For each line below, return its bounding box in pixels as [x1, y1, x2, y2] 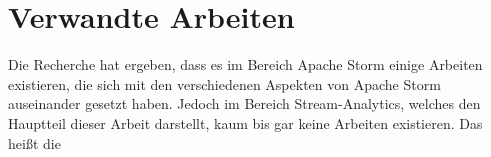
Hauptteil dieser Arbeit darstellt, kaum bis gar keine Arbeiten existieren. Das [8, 112, 483, 133]
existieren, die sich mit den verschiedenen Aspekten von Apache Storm [8, 73, 441, 94]
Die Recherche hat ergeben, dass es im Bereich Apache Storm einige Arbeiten [8, 54, 483, 75]
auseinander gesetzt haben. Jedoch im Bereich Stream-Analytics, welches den [8, 93, 481, 114]
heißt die [8, 132, 61, 153]
